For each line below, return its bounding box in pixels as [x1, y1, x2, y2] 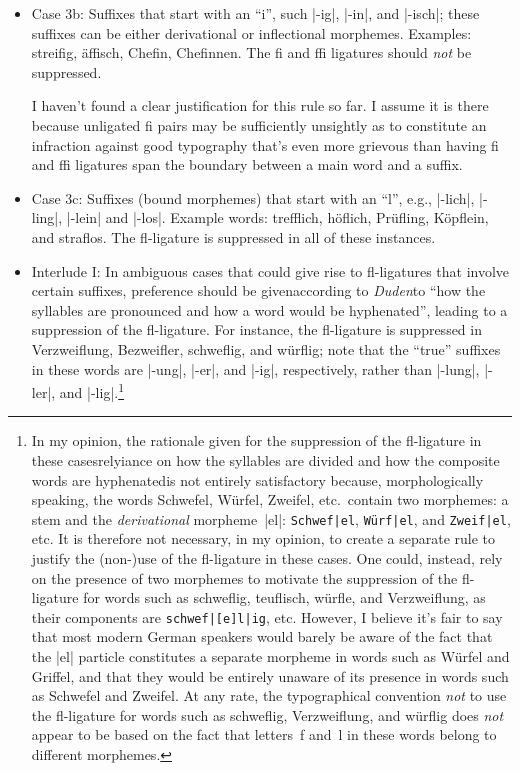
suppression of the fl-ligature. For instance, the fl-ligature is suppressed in [31, 319, 482, 340]
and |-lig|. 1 [59, 379, 125, 402]
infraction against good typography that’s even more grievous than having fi [31, 134, 499, 155]
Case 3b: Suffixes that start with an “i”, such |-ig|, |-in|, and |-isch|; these [31, 3, 480, 23]
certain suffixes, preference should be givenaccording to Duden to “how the [31, 280, 486, 301]
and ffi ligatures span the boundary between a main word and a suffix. [31, 154, 463, 175]
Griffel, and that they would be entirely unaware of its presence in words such [31, 665, 509, 686]
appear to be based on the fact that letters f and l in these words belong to [31, 724, 497, 745]
